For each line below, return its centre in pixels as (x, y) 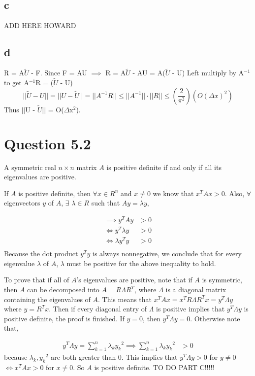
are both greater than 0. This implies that (114, 357)
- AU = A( (149, 73)
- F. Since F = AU (59, 73)
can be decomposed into (63, 290)
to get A (16, 83)
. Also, (235, 193)
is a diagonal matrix (196, 290)
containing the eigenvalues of (47, 299)
